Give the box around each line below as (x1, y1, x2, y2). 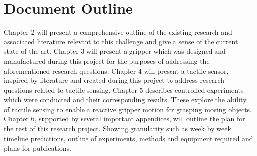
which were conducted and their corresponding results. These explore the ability (4, 94, 247, 105)
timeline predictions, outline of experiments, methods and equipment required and (4, 133, 253, 143)
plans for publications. (4, 143, 71, 153)
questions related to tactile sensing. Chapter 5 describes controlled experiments (4, 84, 244, 95)
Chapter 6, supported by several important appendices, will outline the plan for (4, 114, 245, 124)
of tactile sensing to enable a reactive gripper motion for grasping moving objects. (4, 104, 252, 114)
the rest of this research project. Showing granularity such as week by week (4, 123, 231, 134)
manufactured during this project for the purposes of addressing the (4, 55, 210, 66)
